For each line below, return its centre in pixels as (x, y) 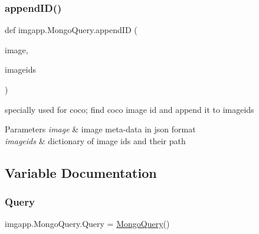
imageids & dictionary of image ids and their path (95, 140)
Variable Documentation (81, 172)
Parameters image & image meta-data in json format (100, 129)
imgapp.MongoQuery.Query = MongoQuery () (87, 224)
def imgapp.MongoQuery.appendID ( (71, 30)
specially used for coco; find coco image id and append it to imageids (129, 109)
